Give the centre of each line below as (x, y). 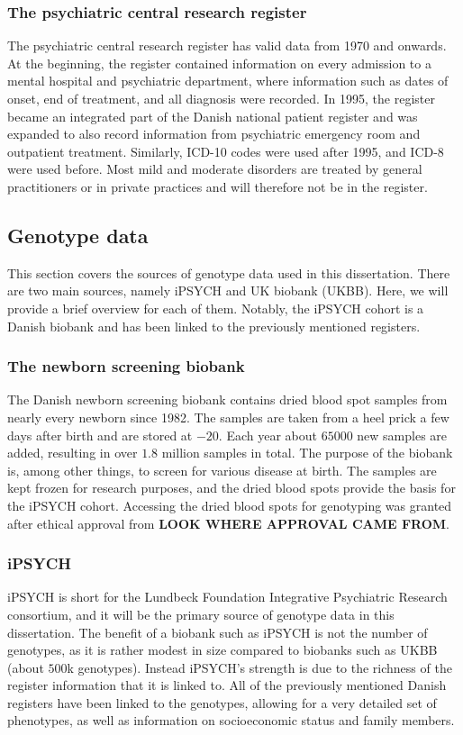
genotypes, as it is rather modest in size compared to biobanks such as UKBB (222, 650)
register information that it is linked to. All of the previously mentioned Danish (227, 685)
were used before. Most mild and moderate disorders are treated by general (215, 169)
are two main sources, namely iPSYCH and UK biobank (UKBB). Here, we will (228, 290)
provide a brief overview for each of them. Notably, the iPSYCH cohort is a (216, 308)
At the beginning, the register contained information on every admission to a (219, 63)
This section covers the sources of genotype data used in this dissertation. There (229, 272)
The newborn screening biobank (126, 366)
